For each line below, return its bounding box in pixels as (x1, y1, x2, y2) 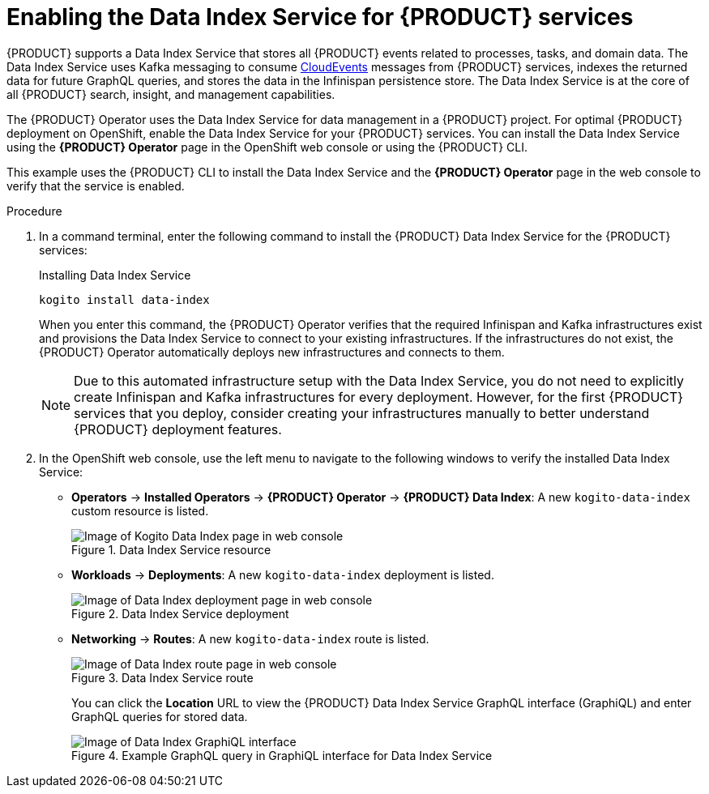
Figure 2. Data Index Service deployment (71, 606, 289, 621)
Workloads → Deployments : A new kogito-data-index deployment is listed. (71, 567, 494, 582)
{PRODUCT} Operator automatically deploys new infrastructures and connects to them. (39, 344, 505, 359)
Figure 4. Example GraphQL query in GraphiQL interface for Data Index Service (71, 748, 493, 762)
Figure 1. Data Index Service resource (71, 542, 271, 557)
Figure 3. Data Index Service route (71, 670, 254, 685)
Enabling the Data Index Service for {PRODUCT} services (6, 3, 634, 31)
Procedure (6, 203, 62, 218)
